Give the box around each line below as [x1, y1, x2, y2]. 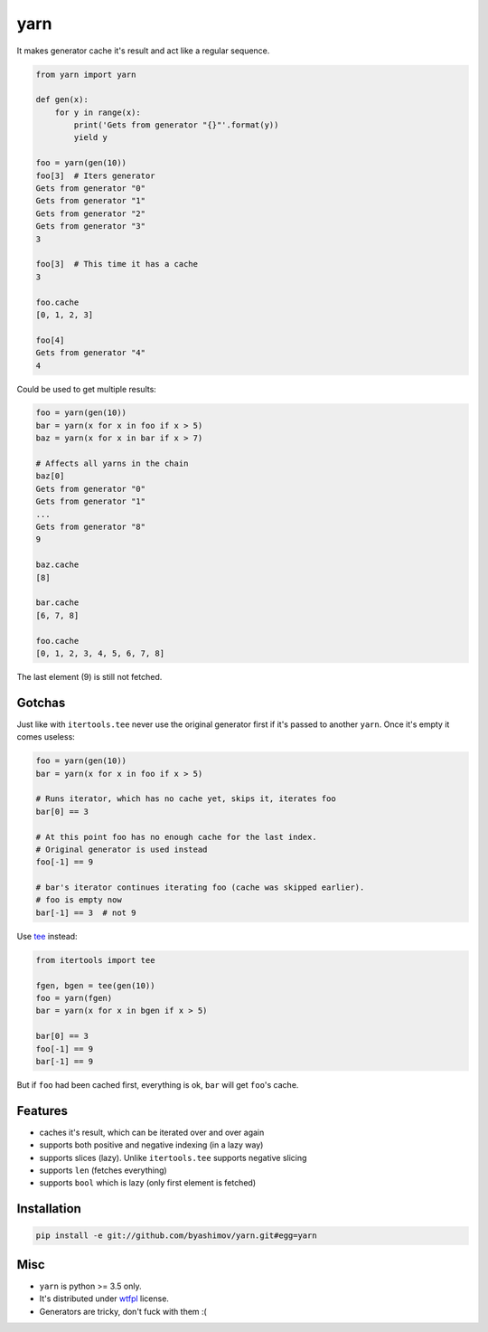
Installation [16, 1201, 81, 1216]
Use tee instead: [16, 931, 78, 941]
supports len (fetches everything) [39, 1165, 167, 1176]
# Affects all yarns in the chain [35, 458, 189, 469]
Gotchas [16, 694, 66, 710]
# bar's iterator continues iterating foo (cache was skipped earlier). [35, 883, 365, 893]
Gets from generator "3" [35, 222, 146, 231]
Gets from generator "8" [35, 522, 146, 532]
